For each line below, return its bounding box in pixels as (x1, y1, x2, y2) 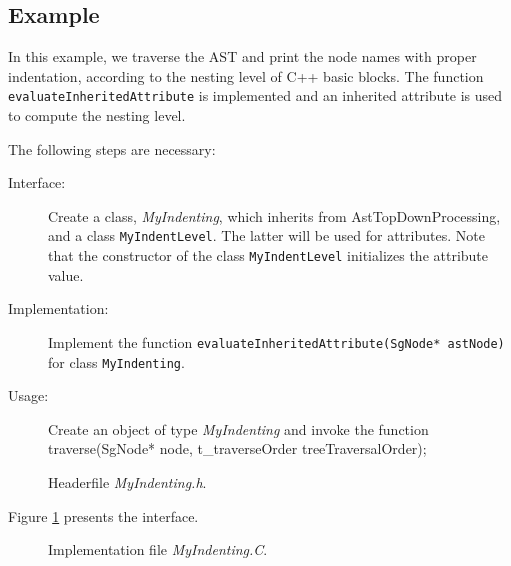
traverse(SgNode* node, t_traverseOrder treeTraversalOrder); (48, 438, 427, 459)
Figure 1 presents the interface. (8, 505, 199, 526)
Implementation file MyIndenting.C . (48, 539, 268, 560)
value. (48, 264, 84, 285)
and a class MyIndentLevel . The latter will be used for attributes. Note (48, 225, 485, 246)
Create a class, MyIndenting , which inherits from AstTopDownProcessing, (48, 205, 501, 226)
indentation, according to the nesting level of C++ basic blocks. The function (8, 65, 484, 86)
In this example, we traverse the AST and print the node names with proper (8, 46, 477, 67)
